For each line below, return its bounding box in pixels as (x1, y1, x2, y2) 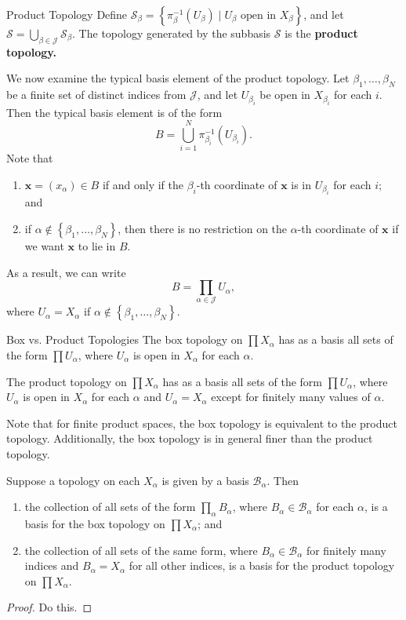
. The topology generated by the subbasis (72, 25, 271, 41)
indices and (24, 557, 79, 574)
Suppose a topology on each (6, 472, 140, 488)
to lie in (78, 237, 116, 253)
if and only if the (102, 176, 183, 192)
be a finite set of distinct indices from (6, 86, 187, 103)
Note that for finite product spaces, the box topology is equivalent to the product (6, 414, 397, 431)
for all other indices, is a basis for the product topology (129, 557, 395, 574)
